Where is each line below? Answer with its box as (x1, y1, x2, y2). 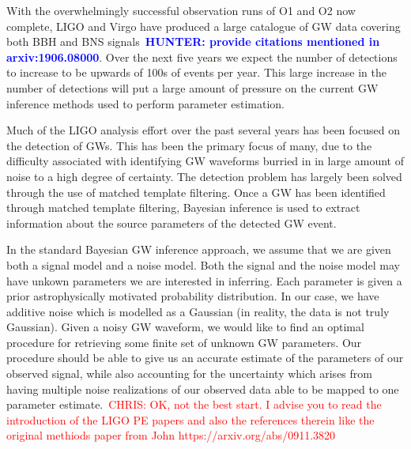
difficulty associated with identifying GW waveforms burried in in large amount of (6, 153, 404, 169)
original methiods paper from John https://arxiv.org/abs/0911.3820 (6, 427, 336, 443)
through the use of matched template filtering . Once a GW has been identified (6, 183, 386, 200)
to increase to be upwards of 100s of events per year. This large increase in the (6, 64, 386, 81)
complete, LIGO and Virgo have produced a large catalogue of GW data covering (6, 17, 401, 34)
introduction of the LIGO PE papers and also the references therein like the (6, 411, 375, 428)
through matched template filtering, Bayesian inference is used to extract (6, 199, 360, 216)
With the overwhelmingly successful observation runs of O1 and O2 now (6, 2, 356, 18)
